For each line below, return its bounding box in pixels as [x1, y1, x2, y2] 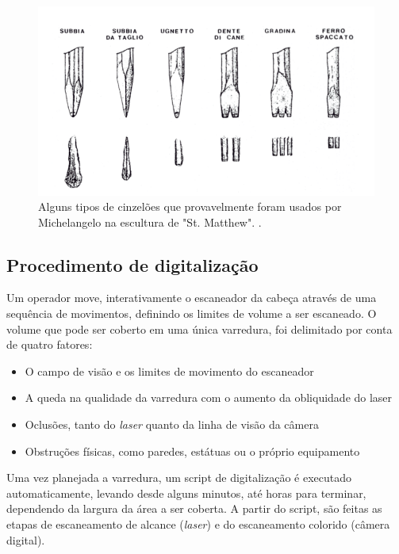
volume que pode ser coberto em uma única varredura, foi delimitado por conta [6, 320, 393, 337]
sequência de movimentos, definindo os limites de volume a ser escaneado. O [6, 305, 377, 322]
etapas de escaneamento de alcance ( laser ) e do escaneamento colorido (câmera [6, 516, 390, 533]
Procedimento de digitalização [6, 252, 259, 277]
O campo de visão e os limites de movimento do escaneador [25, 362, 314, 379]
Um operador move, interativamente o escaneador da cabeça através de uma [6, 289, 377, 306]
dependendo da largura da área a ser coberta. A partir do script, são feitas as [6, 500, 382, 517]
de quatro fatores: [6, 336, 93, 353]
